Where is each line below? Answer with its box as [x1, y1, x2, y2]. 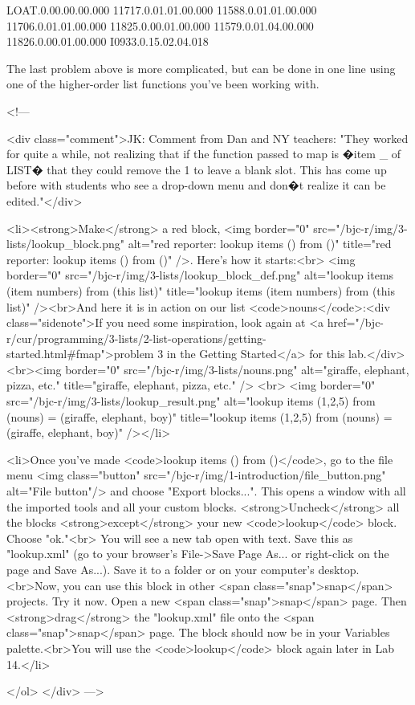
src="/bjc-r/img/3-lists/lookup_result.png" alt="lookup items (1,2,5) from [6, 393, 376, 410]
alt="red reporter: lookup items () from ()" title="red [128, 235, 392, 252]
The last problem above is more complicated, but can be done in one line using [6, 59, 396, 76]
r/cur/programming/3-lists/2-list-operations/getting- [6, 329, 266, 346]
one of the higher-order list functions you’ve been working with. [6, 75, 319, 92]
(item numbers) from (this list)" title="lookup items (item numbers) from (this [6, 282, 395, 299]
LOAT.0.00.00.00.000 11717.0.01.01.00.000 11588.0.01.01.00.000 [6, 2, 317, 18]
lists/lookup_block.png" [6, 235, 124, 252]
